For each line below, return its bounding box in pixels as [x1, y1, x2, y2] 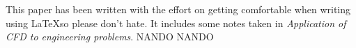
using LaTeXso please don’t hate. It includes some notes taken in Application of [6, 15, 346, 30]
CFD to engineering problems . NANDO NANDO [6, 29, 214, 44]
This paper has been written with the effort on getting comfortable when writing [6, 2, 351, 16]
